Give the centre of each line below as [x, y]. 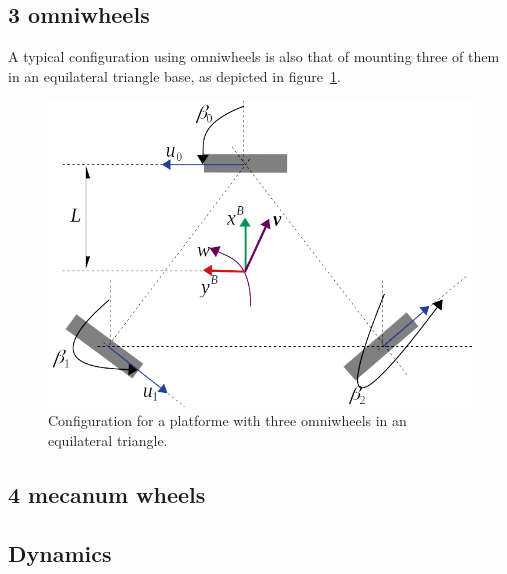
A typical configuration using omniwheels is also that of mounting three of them [254, 56]
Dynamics [60, 552]
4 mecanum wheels [107, 493]
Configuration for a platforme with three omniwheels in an [227, 420]
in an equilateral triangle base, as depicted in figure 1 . [174, 75]
